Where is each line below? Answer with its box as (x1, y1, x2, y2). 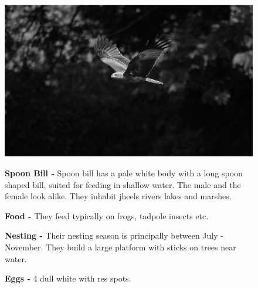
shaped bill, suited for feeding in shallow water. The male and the (5, 178, 241, 190)
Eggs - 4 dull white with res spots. (5, 272, 131, 284)
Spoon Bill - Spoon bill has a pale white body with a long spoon (5, 167, 243, 179)
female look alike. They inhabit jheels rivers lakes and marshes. (5, 190, 232, 202)
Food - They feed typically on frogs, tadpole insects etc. (5, 209, 209, 222)
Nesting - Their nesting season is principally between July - (5, 229, 223, 242)
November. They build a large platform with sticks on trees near (5, 241, 236, 253)
